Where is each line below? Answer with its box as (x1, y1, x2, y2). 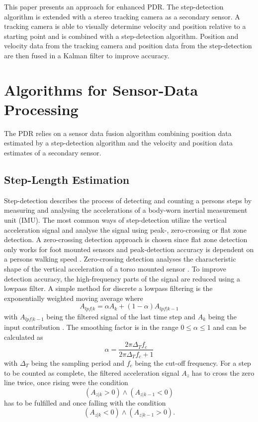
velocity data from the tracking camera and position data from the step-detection (4, 40, 252, 51)
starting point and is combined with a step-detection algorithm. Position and (4, 30, 239, 41)
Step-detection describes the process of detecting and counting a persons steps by (4, 195, 252, 205)
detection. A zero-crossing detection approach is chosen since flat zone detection (4, 234, 248, 245)
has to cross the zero (191, 367, 255, 378)
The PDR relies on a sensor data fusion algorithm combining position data (4, 128, 232, 138)
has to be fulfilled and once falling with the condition (4, 397, 166, 408)
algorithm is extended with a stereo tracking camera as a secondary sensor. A (4, 11, 240, 21)
